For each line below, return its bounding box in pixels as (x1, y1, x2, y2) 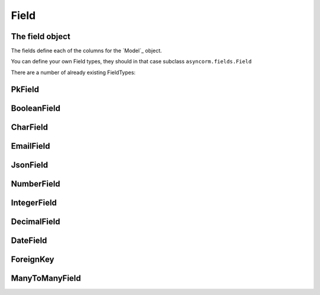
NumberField (11, 178, 60, 189)
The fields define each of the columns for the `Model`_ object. (11, 47, 162, 54)
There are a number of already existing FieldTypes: (11, 69, 136, 76)
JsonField (11, 160, 49, 170)
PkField (11, 84, 40, 94)
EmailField (11, 141, 50, 151)
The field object (11, 31, 71, 41)
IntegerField (11, 197, 57, 207)
